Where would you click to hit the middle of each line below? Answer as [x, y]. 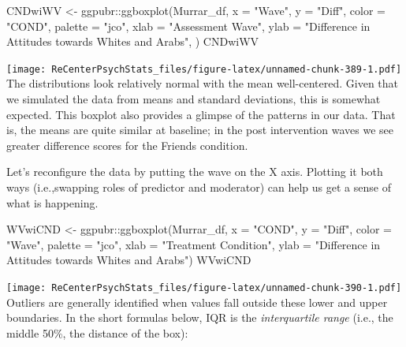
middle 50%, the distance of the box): [97, 332]
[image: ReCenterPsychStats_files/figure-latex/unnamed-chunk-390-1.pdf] [204, 287]
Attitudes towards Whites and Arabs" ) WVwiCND [129, 260]
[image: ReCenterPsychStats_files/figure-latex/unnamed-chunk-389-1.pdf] [204, 69]
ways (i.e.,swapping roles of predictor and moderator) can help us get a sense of [199, 187]
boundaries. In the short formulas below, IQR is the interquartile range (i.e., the [200, 317]
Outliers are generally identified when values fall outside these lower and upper [197, 302]
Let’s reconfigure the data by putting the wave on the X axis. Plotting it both [195, 172]
